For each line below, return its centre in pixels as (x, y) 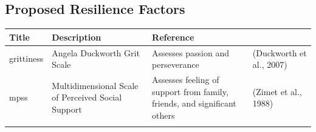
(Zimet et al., (277, 91)
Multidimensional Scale (95, 85)
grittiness (26, 58)
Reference (173, 37)
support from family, (190, 91)
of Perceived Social (87, 97)
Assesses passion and (191, 52)
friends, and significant (194, 103)
